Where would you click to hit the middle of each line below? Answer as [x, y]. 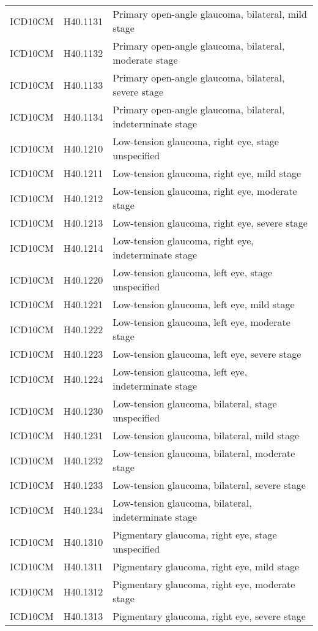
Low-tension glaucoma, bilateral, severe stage [209, 485]
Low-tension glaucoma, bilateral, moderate [204, 453]
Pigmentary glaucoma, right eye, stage [195, 535]
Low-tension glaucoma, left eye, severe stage [207, 354]
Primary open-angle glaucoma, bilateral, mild [210, 14]
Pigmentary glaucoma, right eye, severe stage [209, 616]
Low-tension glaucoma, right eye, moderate [205, 191]
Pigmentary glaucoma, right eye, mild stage [206, 566]
